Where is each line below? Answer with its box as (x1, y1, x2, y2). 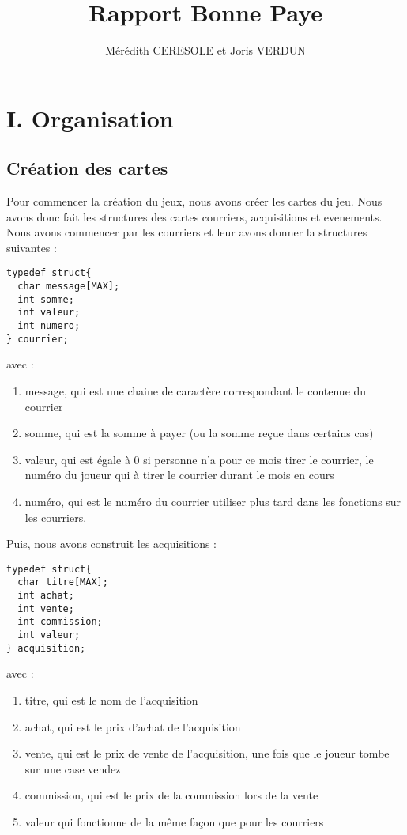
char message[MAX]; (17, 281, 120, 293)
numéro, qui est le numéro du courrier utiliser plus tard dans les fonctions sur (24, 493, 401, 509)
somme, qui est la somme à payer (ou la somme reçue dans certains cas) (24, 425, 374, 441)
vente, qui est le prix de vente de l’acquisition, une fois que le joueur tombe (24, 745, 390, 761)
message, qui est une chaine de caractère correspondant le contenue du (24, 383, 367, 399)
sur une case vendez (24, 760, 121, 776)
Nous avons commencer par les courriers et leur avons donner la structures (6, 224, 367, 240)
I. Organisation (6, 101, 174, 134)
